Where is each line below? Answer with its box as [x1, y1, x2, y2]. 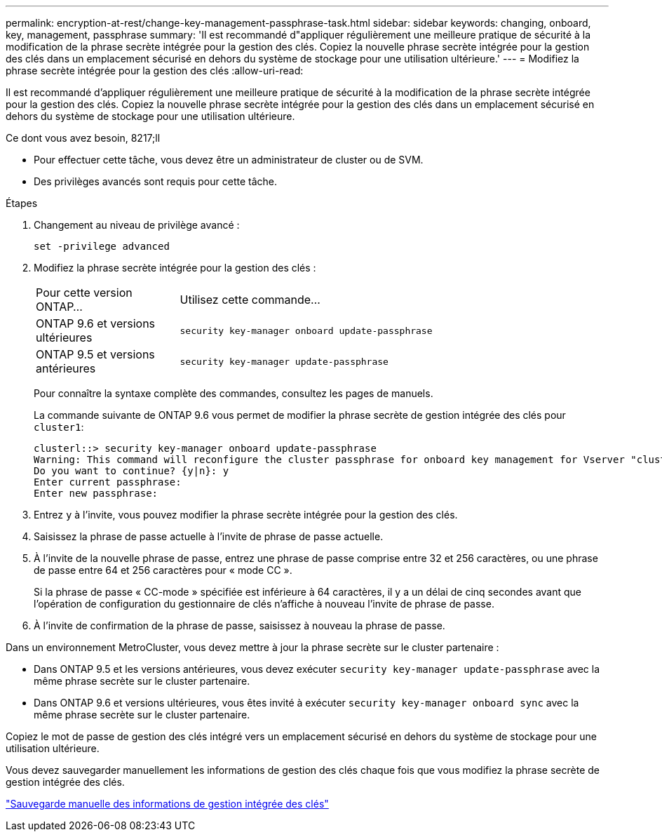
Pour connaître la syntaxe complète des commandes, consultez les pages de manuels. [34, 387, 433, 399]
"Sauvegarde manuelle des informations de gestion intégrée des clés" [6, 798, 329, 810]
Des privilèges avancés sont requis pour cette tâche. [34, 175, 277, 187]
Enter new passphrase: [34, 488, 158, 499]
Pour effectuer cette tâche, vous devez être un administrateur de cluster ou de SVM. [34, 154, 424, 166]
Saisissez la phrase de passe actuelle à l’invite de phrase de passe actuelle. [34, 530, 384, 542]
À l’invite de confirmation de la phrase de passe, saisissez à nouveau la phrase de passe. [34, 620, 445, 631]
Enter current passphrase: [34, 476, 182, 488]
